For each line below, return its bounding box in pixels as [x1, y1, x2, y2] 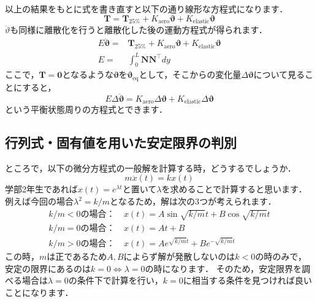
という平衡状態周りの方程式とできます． [5, 103, 168, 116]
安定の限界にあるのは [5, 262, 91, 274]
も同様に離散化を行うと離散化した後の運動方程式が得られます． [10, 23, 267, 36]
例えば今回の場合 [5, 195, 74, 208]
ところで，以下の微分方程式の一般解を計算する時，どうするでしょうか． [5, 161, 296, 174]
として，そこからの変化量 [139, 68, 242, 81]
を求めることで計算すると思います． [161, 183, 307, 195]
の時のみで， [255, 250, 307, 263]
